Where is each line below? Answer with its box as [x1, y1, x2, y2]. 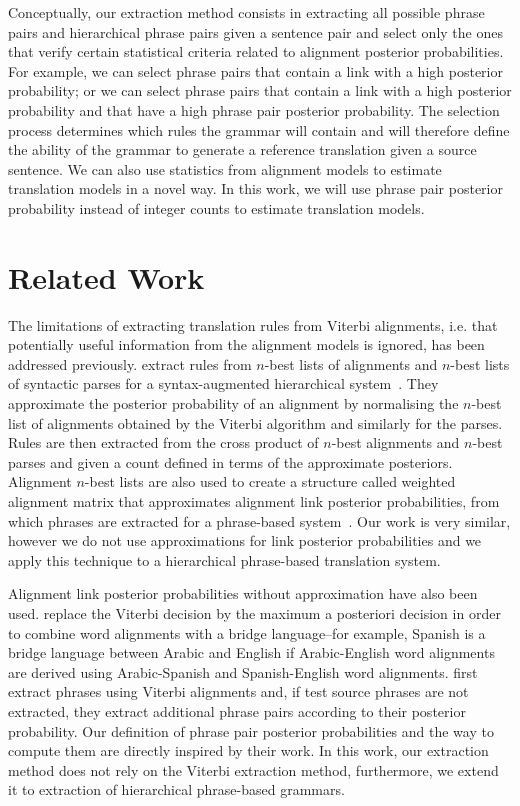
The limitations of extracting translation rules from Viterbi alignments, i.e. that [8, 314, 498, 335]
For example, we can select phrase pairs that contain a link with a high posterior [8, 60, 503, 81]
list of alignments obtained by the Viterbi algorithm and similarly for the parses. [8, 412, 503, 433]
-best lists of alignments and [264, 353, 438, 374]
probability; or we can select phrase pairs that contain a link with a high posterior [8, 80, 512, 101]
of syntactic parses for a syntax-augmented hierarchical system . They [8, 373, 439, 394]
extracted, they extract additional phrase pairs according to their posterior [8, 700, 466, 721]
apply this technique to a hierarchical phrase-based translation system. [8, 549, 441, 570]
